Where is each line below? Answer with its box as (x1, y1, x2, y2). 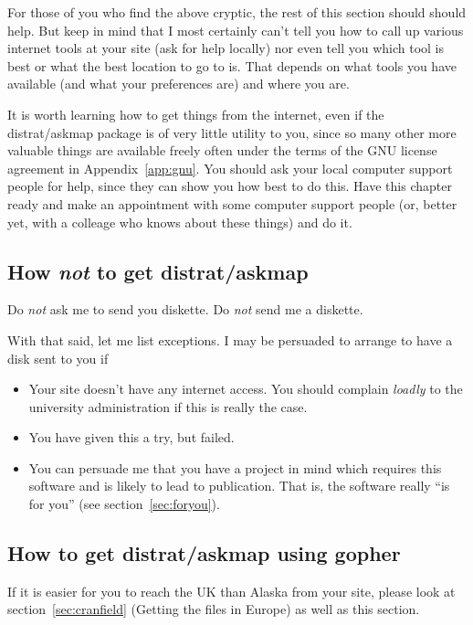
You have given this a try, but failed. (28, 428, 235, 447)
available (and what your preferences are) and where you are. (7, 74, 350, 93)
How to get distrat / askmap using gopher (7, 539, 401, 567)
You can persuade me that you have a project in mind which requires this (28, 458, 442, 477)
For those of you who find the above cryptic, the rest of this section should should (7, 3, 467, 21)
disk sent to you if (7, 348, 109, 367)
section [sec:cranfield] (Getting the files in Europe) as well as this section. (7, 599, 420, 619)
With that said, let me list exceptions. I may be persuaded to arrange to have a (7, 330, 453, 349)
